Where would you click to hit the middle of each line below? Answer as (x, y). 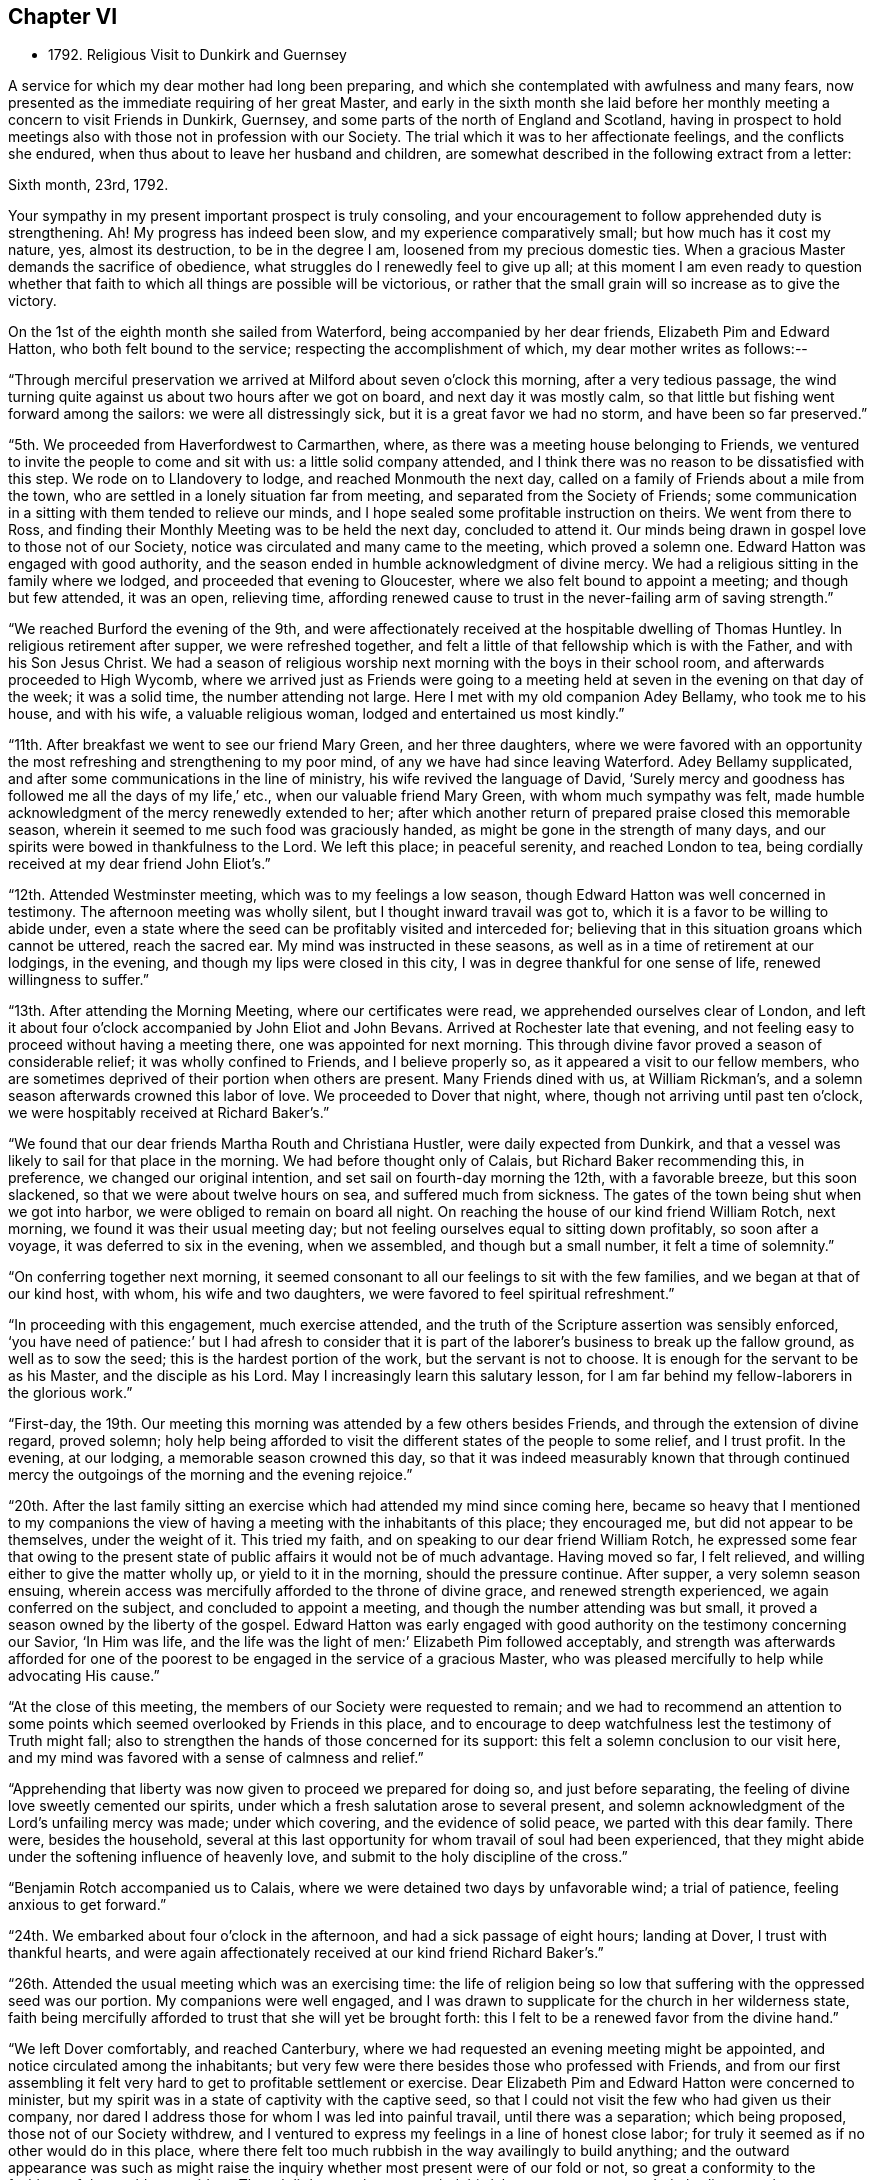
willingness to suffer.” (78, 980)
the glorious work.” (70, 1393)
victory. (32, 301)
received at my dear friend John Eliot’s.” (139, 864)
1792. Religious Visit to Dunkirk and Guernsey (197, 55)
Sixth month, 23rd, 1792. (88, 185)
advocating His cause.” (84, 1676)
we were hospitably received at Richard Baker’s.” (169, 1113)
